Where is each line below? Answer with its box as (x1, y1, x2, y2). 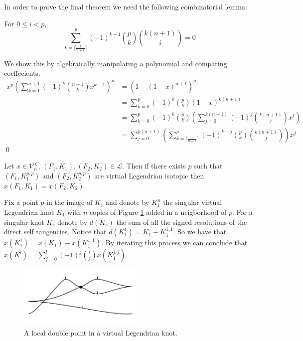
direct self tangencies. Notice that (4, 226, 107, 237)
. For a (232, 206, 253, 217)
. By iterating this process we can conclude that (101, 237, 248, 248)
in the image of (46, 197, 93, 207)
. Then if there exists (122, 161, 186, 171)
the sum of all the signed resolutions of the (116, 216, 247, 227)
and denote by (106, 197, 150, 207)
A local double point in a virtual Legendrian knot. (24, 328, 177, 338)
